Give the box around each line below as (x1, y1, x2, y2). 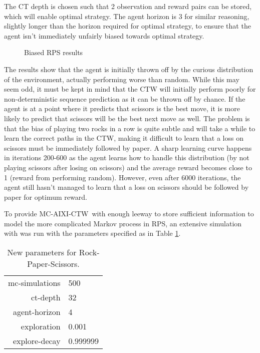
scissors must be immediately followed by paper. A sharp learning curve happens (4, 142, 252, 153)
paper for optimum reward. (4, 191, 87, 202)
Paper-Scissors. (27, 258, 80, 270)
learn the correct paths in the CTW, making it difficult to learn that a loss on (4, 133, 243, 143)
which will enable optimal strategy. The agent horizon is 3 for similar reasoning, (4, 11, 249, 21)
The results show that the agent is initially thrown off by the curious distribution (4, 64, 253, 74)
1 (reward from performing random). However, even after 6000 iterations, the (4, 172, 241, 182)
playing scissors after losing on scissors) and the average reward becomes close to (4, 162, 252, 172)
